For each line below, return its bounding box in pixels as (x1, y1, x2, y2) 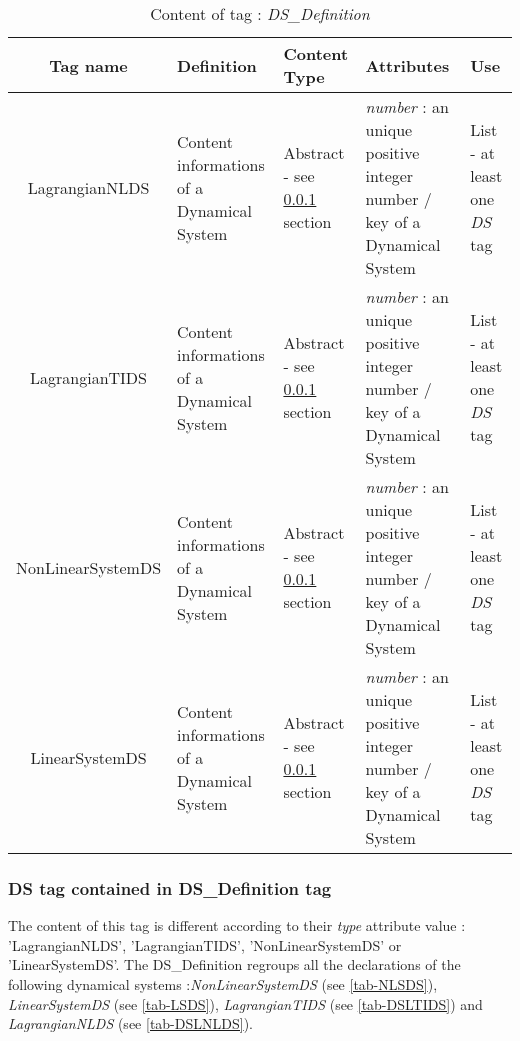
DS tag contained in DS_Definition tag (8, 875, 332, 900)
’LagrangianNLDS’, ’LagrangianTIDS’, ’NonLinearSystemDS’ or (8, 934, 402, 955)
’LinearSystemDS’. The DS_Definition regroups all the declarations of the (8, 954, 461, 975)
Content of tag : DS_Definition (150, 2, 370, 25)
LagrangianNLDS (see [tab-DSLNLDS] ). (8, 1013, 253, 1034)
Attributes (365, 53, 450, 77)
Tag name (49, 53, 128, 77)
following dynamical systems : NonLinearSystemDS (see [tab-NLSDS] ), (8, 974, 438, 994)
